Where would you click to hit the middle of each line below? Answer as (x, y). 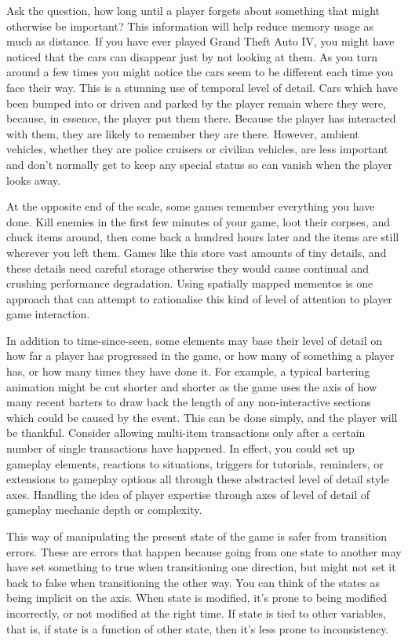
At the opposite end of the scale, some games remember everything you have (191, 206)
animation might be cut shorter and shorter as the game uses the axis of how (192, 386)
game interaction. (48, 314)
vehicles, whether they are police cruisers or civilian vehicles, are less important (197, 149)
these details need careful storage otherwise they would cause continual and (188, 268)
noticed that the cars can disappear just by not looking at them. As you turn (192, 56)
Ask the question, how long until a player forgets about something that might (193, 10)
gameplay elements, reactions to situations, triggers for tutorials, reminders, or (195, 463)
